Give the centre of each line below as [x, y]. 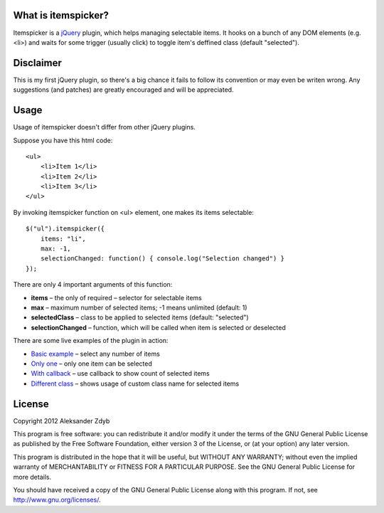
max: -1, [55, 249]
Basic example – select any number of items [95, 354]
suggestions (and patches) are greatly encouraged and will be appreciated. [123, 90]
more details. [32, 477]
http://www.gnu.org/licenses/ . [57, 500]
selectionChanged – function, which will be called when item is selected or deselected [158, 327]
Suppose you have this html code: [63, 140]
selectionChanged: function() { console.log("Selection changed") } [162, 259]
